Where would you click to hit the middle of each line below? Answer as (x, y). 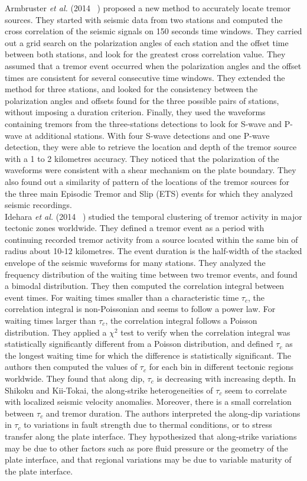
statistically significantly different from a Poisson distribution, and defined (139, 344)
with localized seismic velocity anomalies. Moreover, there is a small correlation (148, 402)
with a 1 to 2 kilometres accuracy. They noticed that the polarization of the (142, 158)
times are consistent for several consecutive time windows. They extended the (145, 77)
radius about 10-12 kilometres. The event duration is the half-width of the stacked (153, 251)
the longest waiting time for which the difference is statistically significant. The (148, 355)
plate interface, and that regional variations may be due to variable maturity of (148, 459)
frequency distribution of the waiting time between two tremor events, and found (151, 274)
